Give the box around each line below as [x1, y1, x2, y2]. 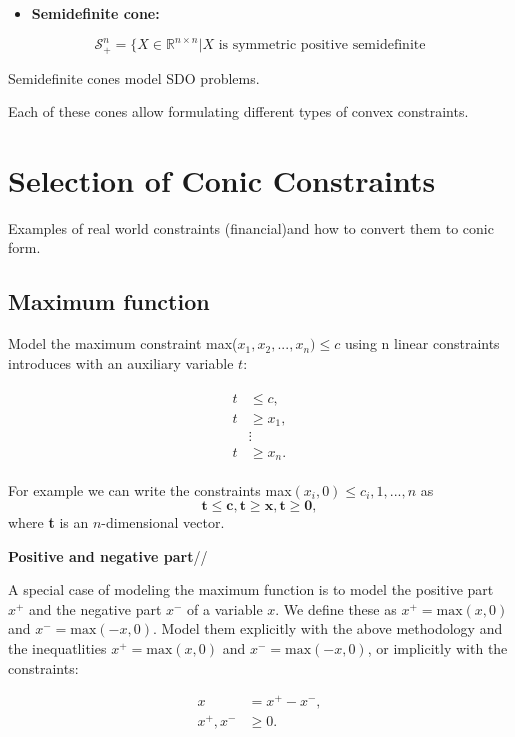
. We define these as [275, 598, 397, 619]
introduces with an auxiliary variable [8, 352, 234, 373]
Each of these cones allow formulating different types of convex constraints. [8, 101, 469, 122]
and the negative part [29, 598, 162, 619]
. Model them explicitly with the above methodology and [153, 618, 503, 639]
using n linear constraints [344, 333, 500, 354]
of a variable [187, 598, 263, 619]
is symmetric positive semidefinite [218, 38, 426, 53]
